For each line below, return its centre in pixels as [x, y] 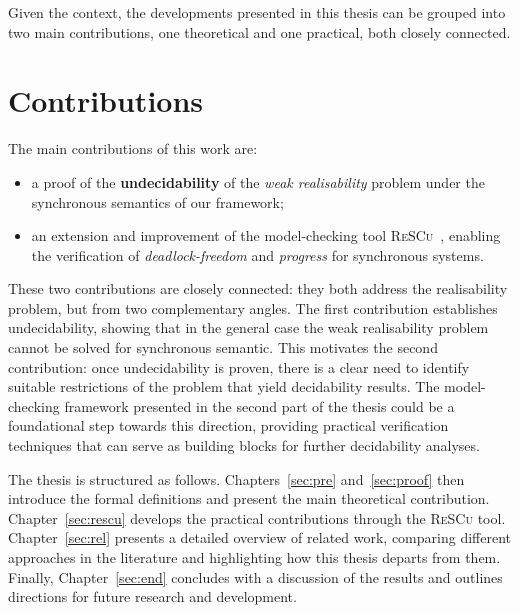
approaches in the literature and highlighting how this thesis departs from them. [254, 557]
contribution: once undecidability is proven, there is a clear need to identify [239, 366]
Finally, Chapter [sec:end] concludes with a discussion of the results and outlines [255, 576]
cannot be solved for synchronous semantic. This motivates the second [223, 347]
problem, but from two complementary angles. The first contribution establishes [253, 307]
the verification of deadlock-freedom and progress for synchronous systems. [257, 254]
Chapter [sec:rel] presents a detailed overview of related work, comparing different [259, 537]
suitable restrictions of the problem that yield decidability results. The [224, 386]
